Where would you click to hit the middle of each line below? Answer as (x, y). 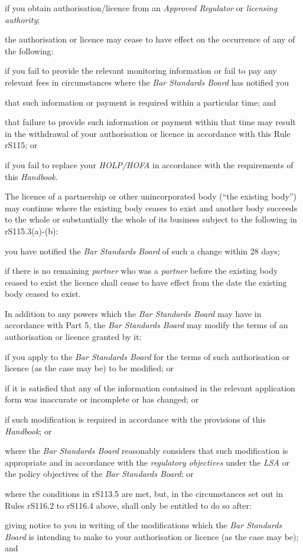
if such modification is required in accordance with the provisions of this (135, 419)
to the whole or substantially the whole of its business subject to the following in (151, 219)
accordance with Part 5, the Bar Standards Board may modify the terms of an (146, 325)
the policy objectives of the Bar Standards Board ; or (99, 474)
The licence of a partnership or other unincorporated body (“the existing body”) (151, 196)
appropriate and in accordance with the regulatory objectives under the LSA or (147, 462)
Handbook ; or (28, 431)
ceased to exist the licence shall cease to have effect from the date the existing (146, 282)
